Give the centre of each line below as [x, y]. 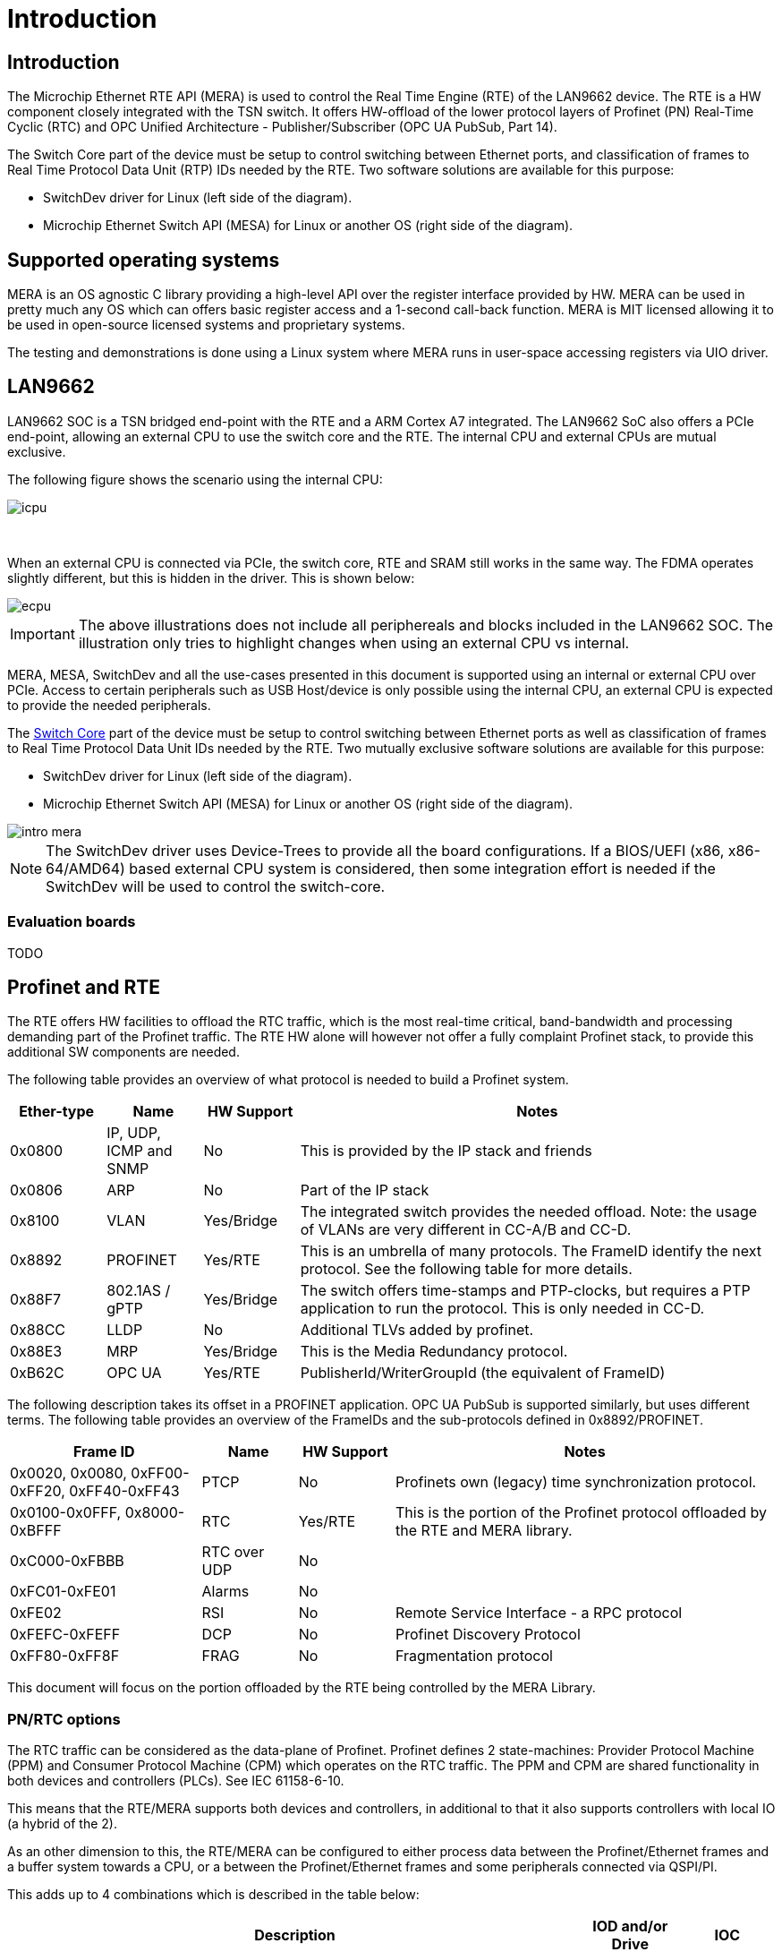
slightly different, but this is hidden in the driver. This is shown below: [211, 578]
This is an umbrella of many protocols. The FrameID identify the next [531, 1251]
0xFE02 [36, 1613]
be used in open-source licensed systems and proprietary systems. [206, 325]
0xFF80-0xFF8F [65, 1656]
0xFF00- [160, 1473]
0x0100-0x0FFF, [66, 1513]
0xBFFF [36, 1531]
